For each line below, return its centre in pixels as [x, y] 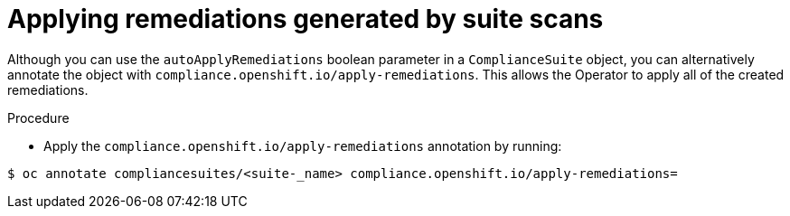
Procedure [38, 117]
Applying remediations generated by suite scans [306, 19]
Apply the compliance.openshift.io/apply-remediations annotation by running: [303, 146]
